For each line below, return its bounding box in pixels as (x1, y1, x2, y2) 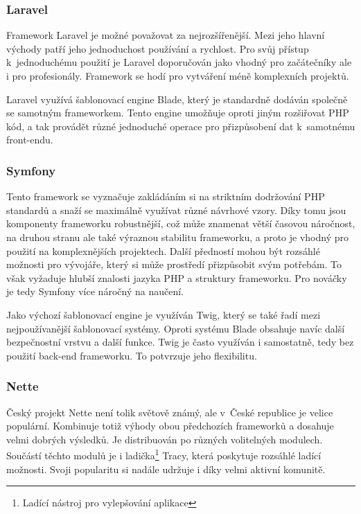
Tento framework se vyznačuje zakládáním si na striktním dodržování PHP (6, 189, 325, 204)
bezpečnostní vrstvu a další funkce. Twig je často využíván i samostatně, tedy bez (6, 335, 354, 349)
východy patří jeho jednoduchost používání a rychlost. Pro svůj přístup (6, 41, 309, 55)
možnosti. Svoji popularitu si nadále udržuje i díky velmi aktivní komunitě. (6, 461, 326, 476)
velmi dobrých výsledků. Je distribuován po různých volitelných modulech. (6, 432, 323, 446)
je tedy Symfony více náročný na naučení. (6, 284, 184, 299)
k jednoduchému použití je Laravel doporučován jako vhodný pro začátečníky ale (6, 55, 352, 69)
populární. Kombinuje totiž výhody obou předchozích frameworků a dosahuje (6, 418, 334, 433)
